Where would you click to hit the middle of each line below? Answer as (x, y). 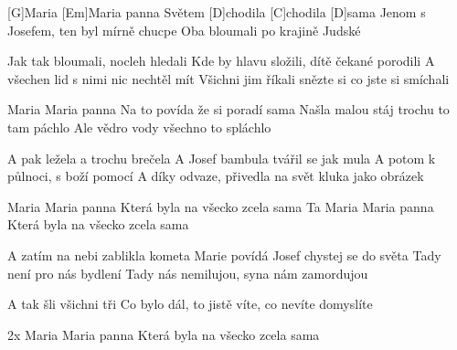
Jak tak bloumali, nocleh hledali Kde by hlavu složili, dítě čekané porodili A (221, 61)
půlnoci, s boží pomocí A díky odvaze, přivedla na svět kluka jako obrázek (216, 176)
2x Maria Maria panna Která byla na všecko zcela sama (164, 334)
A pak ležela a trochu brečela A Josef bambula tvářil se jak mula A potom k (222, 158)
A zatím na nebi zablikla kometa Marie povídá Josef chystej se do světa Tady (224, 255)
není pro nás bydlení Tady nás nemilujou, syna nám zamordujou (188, 273)
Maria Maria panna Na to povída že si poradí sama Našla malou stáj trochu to (228, 109)
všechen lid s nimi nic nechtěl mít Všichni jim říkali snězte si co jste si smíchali (228, 78)
